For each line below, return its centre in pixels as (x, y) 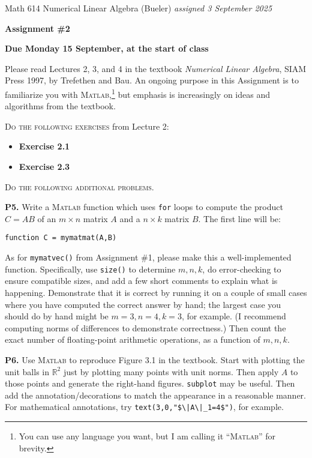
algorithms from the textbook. (60, 106)
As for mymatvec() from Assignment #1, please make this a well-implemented (148, 257)
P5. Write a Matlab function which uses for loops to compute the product (144, 207)
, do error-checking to (242, 269)
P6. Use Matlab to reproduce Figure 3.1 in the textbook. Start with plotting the (155, 359)
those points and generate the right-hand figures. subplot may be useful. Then (150, 383)
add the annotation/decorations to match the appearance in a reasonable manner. (155, 395)
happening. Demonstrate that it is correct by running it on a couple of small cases (156, 292)
